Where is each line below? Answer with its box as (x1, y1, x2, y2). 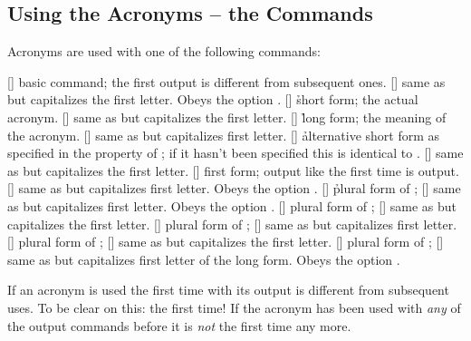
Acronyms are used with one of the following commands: (7, 42, 322, 61)
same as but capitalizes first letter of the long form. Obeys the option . (7, 249, 400, 268)
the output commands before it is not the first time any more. (7, 316, 351, 335)
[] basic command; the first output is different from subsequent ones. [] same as (7, 72, 446, 91)
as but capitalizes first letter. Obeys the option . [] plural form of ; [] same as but (7, 196, 457, 215)
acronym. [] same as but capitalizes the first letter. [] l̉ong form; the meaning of (7, 107, 447, 126)
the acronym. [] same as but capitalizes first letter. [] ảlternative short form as (7, 125, 440, 144)
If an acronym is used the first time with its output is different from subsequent (7, 280, 449, 299)
